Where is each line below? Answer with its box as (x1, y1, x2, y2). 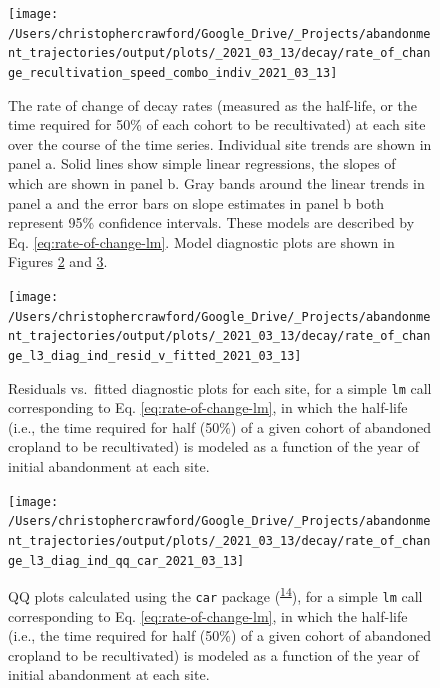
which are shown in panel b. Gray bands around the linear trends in (8, 173, 425, 193)
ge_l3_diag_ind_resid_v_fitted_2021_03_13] (8, 348, 302, 363)
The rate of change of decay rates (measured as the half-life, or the (8, 94, 418, 115)
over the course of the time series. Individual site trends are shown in (8, 133, 432, 154)
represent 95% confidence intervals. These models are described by (8, 212, 415, 233)
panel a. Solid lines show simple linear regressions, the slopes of (8, 153, 396, 174)
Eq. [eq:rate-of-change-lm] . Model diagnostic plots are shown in (8, 231, 395, 252)
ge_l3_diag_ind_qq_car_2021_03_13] (8, 553, 245, 568)
